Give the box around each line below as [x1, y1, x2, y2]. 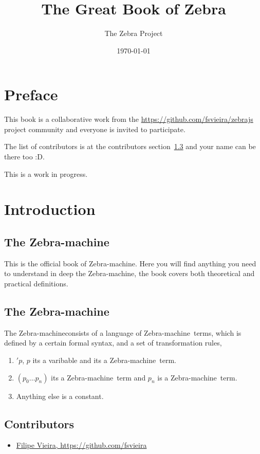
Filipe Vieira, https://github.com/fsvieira [16, 440, 147, 450]
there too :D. [4, 151, 45, 162]
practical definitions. [4, 278, 68, 288]
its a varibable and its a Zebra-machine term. [32, 354, 176, 365]
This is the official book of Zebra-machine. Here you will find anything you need [4, 258, 256, 268]
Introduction [4, 198, 96, 220]
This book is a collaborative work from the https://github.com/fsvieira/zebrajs [4, 114, 253, 124]
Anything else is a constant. [16, 390, 104, 401]
